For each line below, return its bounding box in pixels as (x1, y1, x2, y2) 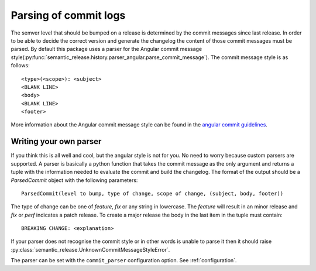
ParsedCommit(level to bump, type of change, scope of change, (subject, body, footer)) (21, 190, 284, 197)
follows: (11, 62, 30, 69)
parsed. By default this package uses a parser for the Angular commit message (11, 46, 202, 53)
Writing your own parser (11, 136, 102, 146)
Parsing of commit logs (11, 9, 126, 22)
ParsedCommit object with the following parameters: (11, 176, 138, 184)
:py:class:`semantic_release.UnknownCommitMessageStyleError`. (11, 246, 170, 253)
